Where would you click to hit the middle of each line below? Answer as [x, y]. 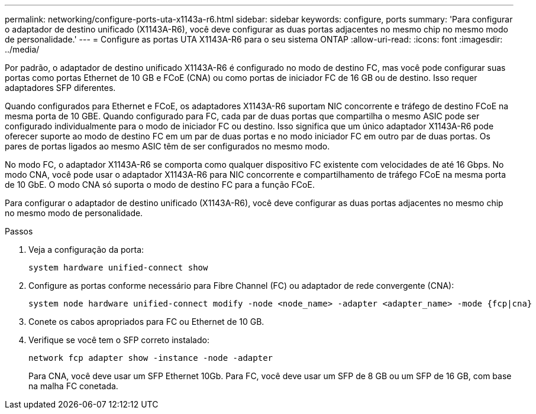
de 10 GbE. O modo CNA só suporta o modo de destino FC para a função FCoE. [160, 185]
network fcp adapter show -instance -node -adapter [151, 358]
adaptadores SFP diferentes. [60, 88]
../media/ [22, 49]
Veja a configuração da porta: [86, 250]
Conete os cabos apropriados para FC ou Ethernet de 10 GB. [146, 322]
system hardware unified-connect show [118, 268]
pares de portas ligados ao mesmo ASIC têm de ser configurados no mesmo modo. [167, 146]
